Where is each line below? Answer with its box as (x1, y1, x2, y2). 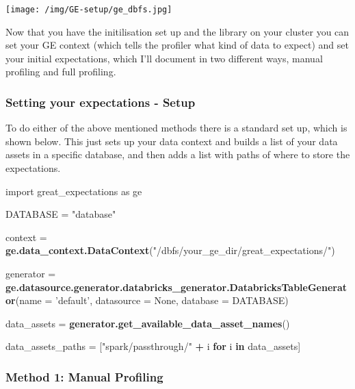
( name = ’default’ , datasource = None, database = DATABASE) (15, 293, 289, 308)
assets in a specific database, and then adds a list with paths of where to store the (5, 147, 350, 162)
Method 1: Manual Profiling (5, 368, 163, 385)
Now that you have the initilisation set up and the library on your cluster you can (5, 24, 350, 38)
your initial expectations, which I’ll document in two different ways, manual (5, 51, 323, 65)
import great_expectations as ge (5, 184, 142, 198)
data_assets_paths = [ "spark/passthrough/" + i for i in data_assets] (5, 339, 301, 353)
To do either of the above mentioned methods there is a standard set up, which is (5, 121, 347, 135)
